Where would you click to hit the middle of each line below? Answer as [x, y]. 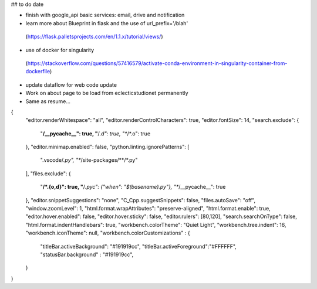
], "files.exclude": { [48, 174]
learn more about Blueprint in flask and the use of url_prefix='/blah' [107, 23]
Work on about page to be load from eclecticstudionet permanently [107, 93]
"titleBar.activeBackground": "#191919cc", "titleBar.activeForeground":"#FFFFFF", [139, 246]
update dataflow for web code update [71, 84]
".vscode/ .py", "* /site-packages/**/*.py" [89, 160]
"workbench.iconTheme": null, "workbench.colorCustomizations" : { [108, 233]
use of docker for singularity [60, 50]
